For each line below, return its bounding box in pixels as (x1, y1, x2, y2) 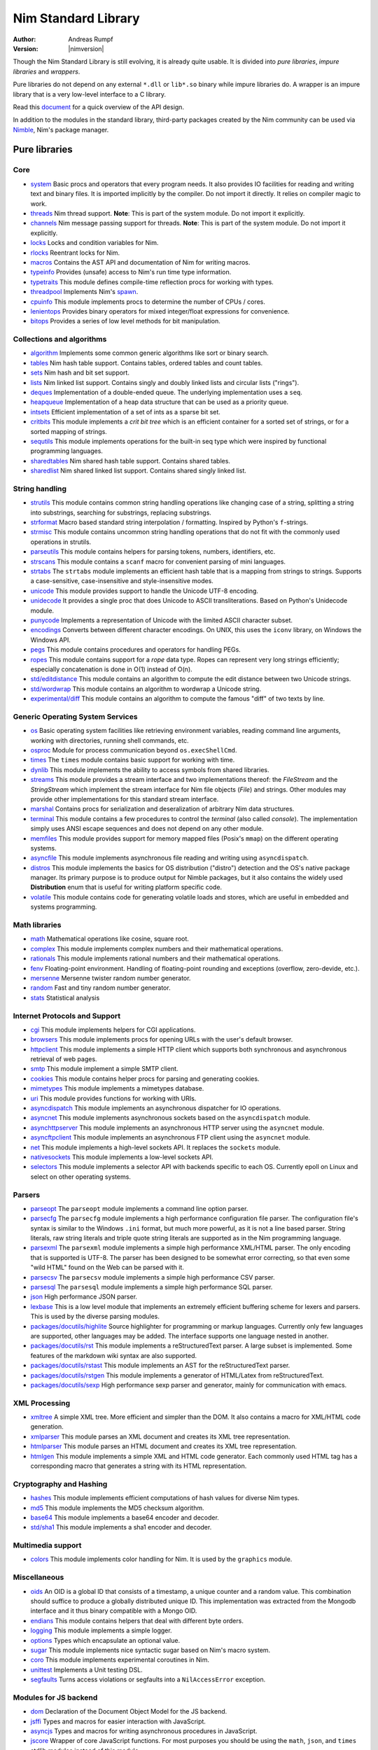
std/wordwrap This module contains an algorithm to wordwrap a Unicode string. (30, 685, 262, 693)
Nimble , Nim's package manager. (13, 125, 109, 134)
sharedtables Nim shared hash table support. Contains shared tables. (30, 456, 231, 465)
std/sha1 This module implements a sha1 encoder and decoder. (30, 1523, 212, 1532)
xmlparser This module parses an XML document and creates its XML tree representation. (30, 1432, 290, 1441)
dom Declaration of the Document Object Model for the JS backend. (30, 1707, 227, 1716)
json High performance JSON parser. (30, 1292, 138, 1301)
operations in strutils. (30, 538, 92, 546)
